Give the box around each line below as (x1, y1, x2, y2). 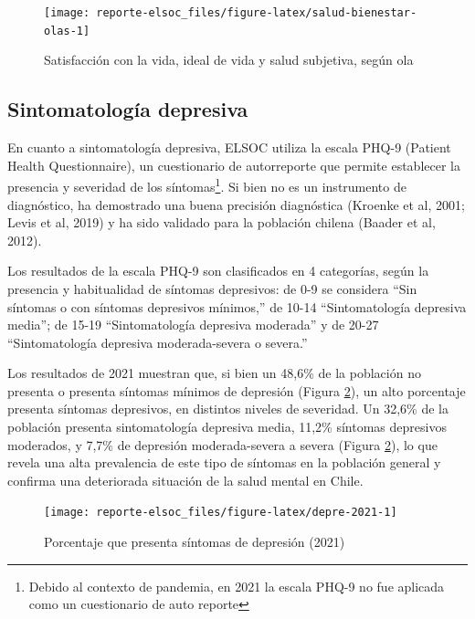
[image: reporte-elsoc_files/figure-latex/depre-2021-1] (44, 506, 397, 519)
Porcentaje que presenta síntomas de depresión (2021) (44, 532, 345, 551)
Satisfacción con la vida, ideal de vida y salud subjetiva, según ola (44, 50, 414, 69)
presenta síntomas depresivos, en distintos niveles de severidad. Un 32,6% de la (7, 399, 449, 418)
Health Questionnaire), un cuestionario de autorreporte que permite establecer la (7, 155, 460, 174)
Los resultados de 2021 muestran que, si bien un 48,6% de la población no (7, 363, 421, 383)
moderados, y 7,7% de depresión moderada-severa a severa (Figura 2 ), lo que (7, 435, 438, 454)
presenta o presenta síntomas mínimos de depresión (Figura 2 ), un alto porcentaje (7, 381, 466, 400)
